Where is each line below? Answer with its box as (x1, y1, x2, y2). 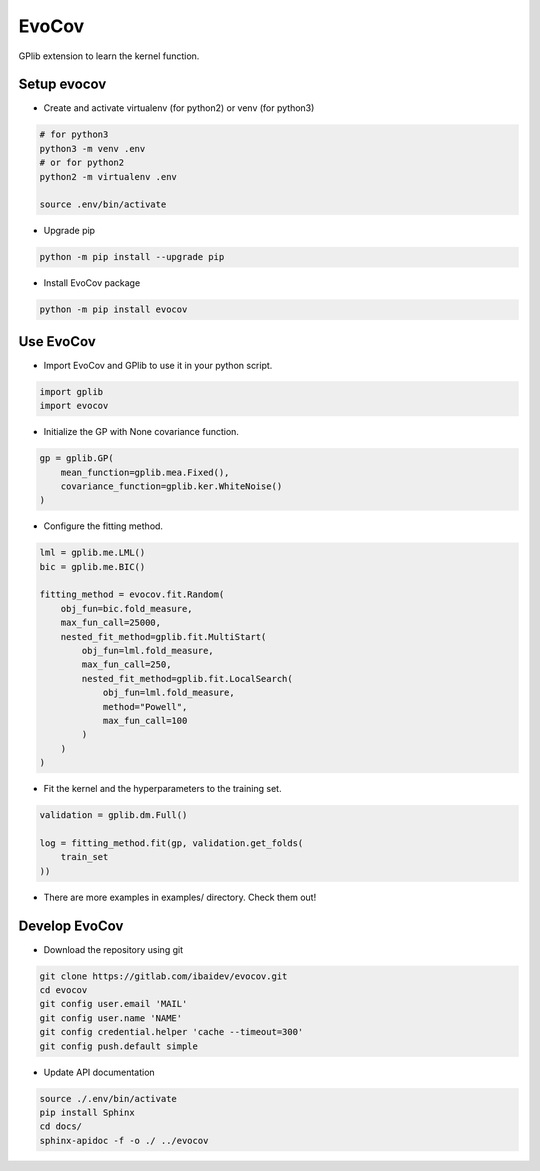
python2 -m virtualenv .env (39, 171, 177, 182)
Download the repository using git (43, 943, 184, 955)
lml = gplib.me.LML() (39, 547, 146, 559)
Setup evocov (18, 76, 107, 93)
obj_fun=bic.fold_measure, (60, 603, 194, 614)
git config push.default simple (39, 1040, 199, 1052)
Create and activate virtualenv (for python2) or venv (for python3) (43, 102, 315, 114)
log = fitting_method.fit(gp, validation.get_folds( (39, 837, 304, 849)
